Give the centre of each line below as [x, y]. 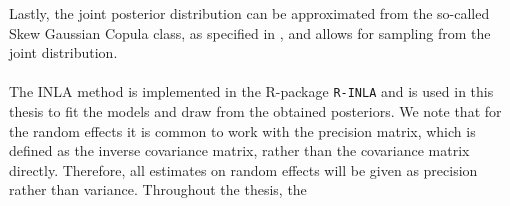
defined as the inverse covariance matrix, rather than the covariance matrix [239, 150]
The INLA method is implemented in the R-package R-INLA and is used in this [251, 91]
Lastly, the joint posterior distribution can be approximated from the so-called [249, 13]
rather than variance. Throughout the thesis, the [158, 189]
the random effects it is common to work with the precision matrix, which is [242, 130]
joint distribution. [63, 52]
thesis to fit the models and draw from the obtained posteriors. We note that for [255, 111]
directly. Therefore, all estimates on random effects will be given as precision [243, 169]
